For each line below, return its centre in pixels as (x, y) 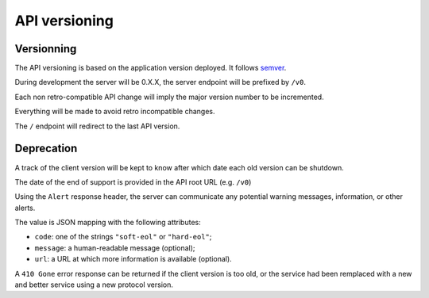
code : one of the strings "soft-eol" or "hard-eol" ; (123, 237)
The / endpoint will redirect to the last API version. (97, 126)
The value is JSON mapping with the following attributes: (108, 223)
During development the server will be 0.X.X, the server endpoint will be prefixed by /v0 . (160, 82)
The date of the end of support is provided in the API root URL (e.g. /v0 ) (133, 181)
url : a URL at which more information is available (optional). (133, 259)
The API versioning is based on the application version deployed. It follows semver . (151, 68)
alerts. (25, 208)
